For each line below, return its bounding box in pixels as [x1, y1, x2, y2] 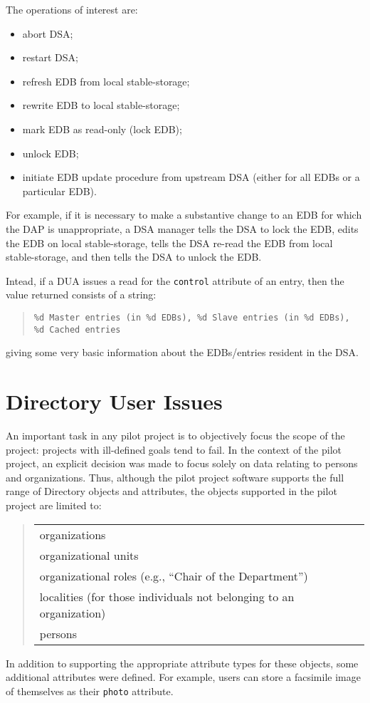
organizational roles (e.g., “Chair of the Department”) [39, 567, 308, 584]
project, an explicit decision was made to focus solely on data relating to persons [6, 456, 358, 471]
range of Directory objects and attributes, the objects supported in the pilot [6, 484, 337, 499]
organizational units [39, 546, 139, 563]
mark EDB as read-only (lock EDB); [22, 121, 182, 136]
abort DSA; [22, 26, 73, 41]
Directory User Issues [6, 387, 223, 416]
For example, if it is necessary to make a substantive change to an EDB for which [6, 207, 362, 222]
